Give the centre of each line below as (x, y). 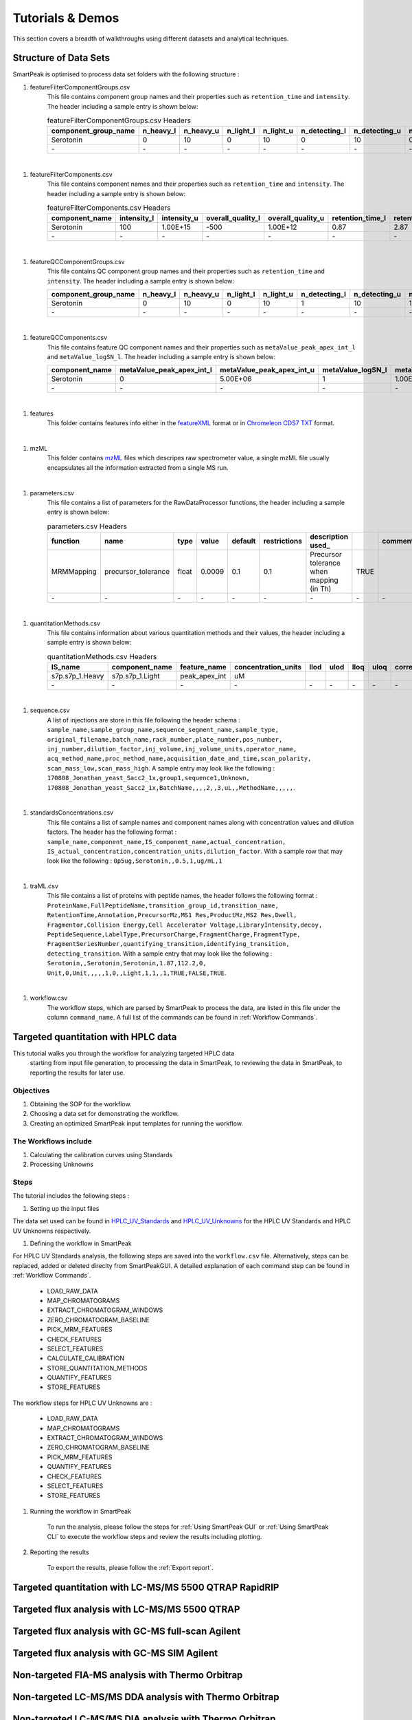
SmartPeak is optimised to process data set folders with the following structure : (126, 74)
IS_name (66, 667)
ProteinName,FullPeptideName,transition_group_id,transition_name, (163, 905)
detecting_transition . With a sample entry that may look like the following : (160, 954)
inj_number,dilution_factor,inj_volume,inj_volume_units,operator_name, (172, 749)
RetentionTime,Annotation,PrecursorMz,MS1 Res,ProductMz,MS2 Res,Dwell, (172, 915)
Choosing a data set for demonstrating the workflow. (104, 1114)
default (244, 541)
